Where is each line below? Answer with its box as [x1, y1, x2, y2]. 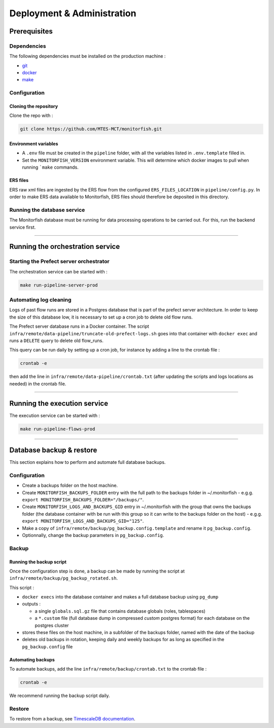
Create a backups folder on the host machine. [22, 483, 118, 489]
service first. [9, 224, 36, 230]
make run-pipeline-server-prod [20, 282, 98, 288]
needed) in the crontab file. [9, 381, 66, 387]
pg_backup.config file [22, 643, 73, 650]
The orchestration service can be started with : [9, 268, 108, 274]
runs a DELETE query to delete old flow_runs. [9, 337, 104, 343]
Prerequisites [9, 27, 53, 36]
